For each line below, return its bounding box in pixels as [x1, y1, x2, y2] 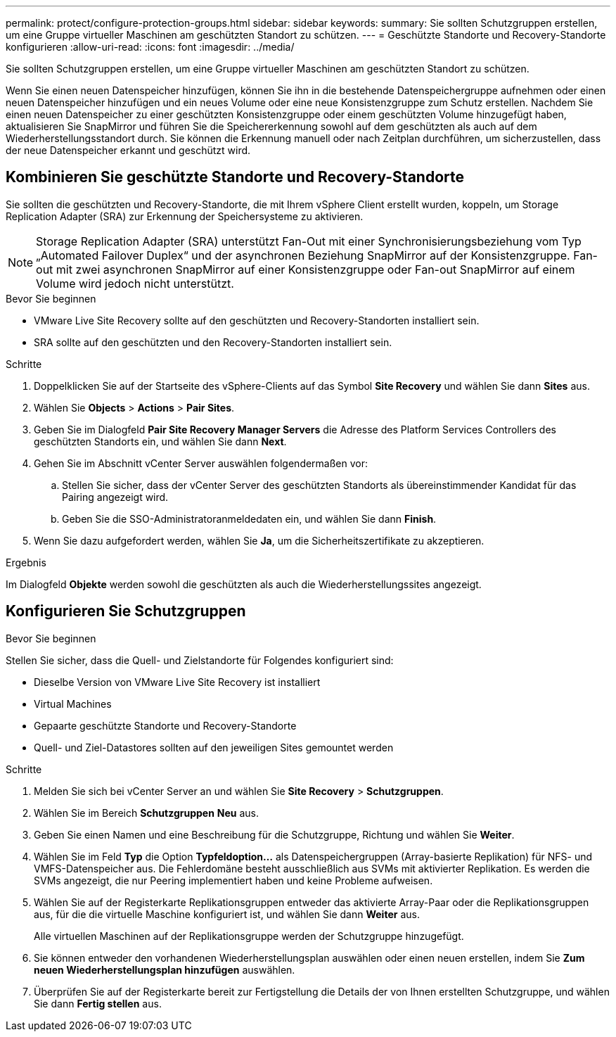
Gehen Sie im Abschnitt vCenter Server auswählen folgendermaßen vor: [34, 457, 368, 469]
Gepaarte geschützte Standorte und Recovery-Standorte [34, 719, 297, 732]
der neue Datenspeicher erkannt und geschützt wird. [6, 144, 251, 156]
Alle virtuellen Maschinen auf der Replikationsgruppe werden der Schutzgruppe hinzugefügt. [34, 929, 464, 942]
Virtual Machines [34, 697, 112, 710]
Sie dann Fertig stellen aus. [34, 997, 162, 1010]
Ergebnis [6, 556, 46, 568]
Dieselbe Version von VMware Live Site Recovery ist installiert [34, 675, 321, 688]
